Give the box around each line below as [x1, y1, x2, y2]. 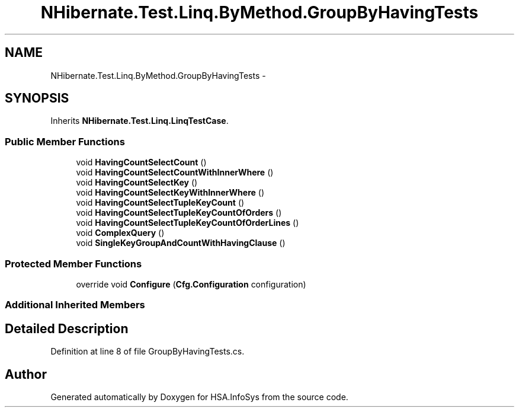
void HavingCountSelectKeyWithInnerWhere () [76, 187, 264, 198]
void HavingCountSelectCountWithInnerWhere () [76, 167, 274, 178]
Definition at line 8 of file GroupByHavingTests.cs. [50, 346, 245, 357]
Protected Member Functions [5, 257, 142, 270]
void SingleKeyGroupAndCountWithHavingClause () [76, 238, 286, 248]
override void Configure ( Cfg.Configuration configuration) [76, 279, 306, 289]
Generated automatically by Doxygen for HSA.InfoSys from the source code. [50, 392, 348, 402]
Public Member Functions [5, 135, 125, 148]
